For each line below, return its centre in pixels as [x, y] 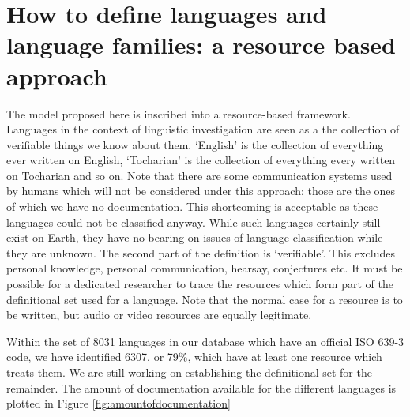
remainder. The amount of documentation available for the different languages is [201, 387]
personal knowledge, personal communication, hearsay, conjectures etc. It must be [205, 268]
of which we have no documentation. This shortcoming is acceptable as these [192, 207]
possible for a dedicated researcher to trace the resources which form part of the [200, 284]
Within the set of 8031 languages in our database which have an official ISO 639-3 [205, 341]
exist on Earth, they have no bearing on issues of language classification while [195, 237]
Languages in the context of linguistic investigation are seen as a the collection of [203, 129]
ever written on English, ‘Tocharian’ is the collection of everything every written [201, 160]
